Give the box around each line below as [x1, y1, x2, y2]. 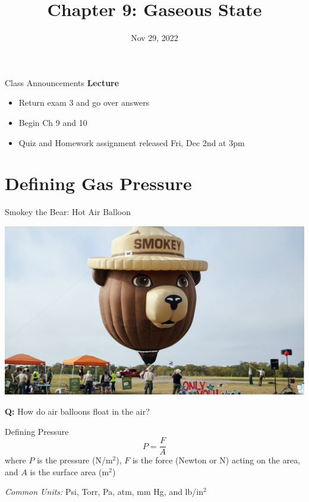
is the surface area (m [30, 465, 109, 478]
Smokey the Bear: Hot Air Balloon [5, 206, 131, 218]
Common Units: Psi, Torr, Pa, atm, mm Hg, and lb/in [5, 485, 203, 498]
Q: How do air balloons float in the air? [5, 405, 150, 417]
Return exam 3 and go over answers [18, 96, 150, 109]
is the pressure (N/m [37, 454, 113, 466]
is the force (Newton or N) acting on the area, [132, 454, 301, 466]
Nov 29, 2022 [131, 31, 178, 44]
